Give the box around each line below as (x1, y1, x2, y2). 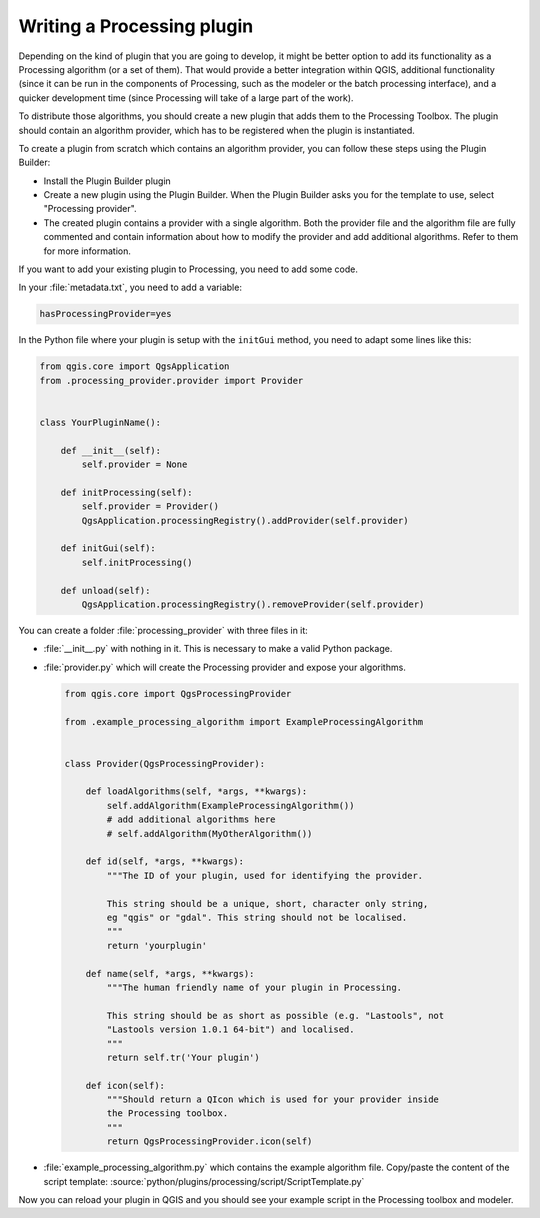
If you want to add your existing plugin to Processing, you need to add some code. (18, 263, 359, 275)
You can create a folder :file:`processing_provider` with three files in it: (18, 624, 309, 636)
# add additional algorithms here (106, 814, 276, 825)
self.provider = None (81, 459, 188, 470)
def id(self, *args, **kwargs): (85, 856, 245, 867)
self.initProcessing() (81, 556, 194, 568)
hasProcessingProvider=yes (39, 308, 172, 320)
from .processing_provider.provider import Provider (39, 375, 304, 386)
